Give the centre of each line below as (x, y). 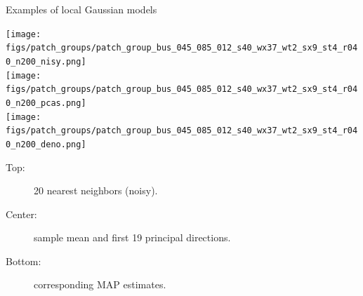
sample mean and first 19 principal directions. (132, 237)
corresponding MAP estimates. (100, 284)
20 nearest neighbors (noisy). (96, 190)
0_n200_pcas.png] (46, 103)
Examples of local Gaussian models (81, 9)
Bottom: (24, 261)
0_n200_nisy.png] (46, 61)
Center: (21, 214)
